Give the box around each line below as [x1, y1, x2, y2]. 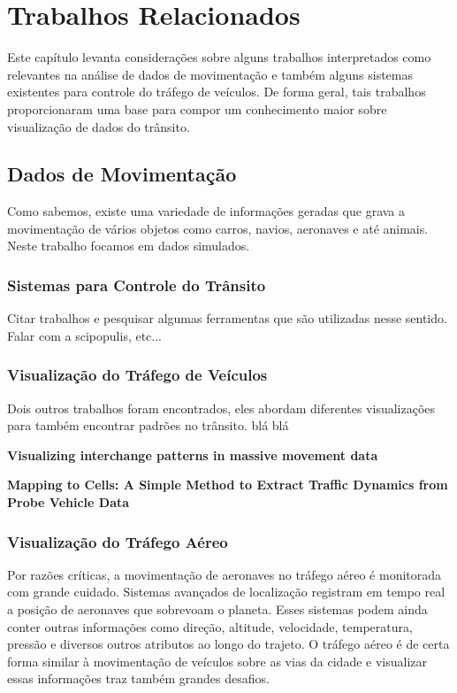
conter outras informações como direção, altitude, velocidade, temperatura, [7, 617, 413, 635]
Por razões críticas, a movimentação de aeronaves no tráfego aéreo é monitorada [7, 565, 442, 583]
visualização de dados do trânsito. [7, 117, 190, 135]
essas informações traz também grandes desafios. [7, 669, 270, 688]
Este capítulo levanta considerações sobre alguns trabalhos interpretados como [7, 48, 431, 66]
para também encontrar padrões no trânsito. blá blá [7, 416, 289, 435]
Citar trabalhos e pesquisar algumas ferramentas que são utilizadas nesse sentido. [7, 309, 447, 327]
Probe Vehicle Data [7, 493, 130, 512]
